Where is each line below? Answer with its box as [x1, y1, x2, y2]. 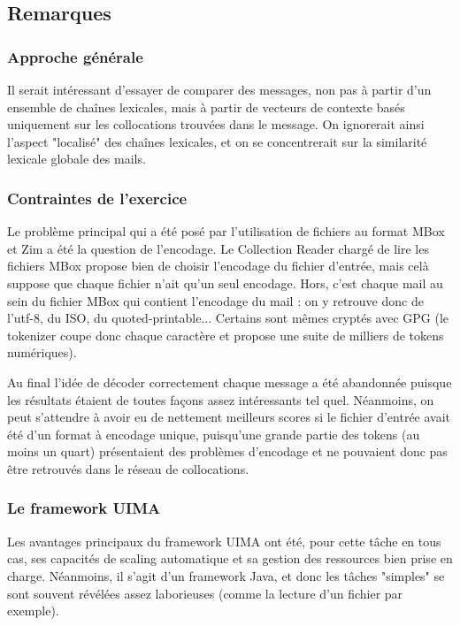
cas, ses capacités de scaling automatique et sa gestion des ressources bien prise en [7, 549, 453, 568]
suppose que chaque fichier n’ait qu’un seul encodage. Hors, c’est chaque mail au [7, 273, 443, 292]
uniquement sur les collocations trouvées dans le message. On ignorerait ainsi [7, 115, 425, 134]
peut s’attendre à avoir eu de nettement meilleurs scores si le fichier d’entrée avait [7, 408, 451, 426]
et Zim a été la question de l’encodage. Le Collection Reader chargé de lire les [7, 239, 429, 257]
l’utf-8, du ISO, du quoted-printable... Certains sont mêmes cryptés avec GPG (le [7, 309, 448, 327]
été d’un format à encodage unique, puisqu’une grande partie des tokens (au [7, 424, 420, 443]
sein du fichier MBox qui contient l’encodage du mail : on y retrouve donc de [7, 291, 424, 309]
